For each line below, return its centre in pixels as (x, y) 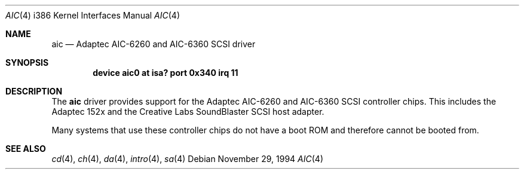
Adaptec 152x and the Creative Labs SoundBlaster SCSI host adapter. (188, 112)
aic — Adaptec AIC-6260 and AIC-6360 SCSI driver (154, 44)
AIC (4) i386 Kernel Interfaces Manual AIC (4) (93, 15)
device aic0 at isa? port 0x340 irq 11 (166, 73)
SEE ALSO (26, 149)
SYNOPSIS (27, 62)
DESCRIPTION (34, 91)
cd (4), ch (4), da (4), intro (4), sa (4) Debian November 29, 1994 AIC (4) (187, 159)
